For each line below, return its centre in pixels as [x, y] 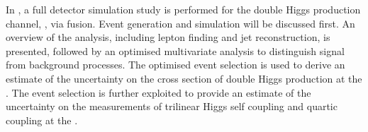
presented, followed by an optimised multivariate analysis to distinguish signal [175, 50]
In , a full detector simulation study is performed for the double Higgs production [183, 9]
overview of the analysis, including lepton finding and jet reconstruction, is [168, 37]
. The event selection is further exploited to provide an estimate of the [158, 92]
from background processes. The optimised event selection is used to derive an [175, 65]
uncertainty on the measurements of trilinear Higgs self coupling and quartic [172, 106]
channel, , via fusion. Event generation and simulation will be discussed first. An [180, 23]
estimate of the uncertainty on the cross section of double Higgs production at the [184, 78]
